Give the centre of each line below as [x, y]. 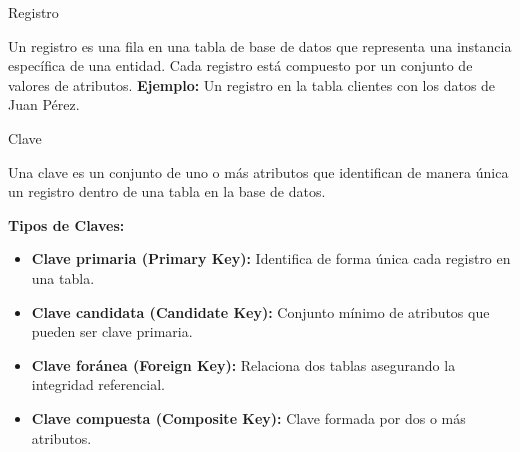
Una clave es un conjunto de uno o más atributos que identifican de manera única [258, 171]
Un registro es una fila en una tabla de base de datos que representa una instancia [260, 45]
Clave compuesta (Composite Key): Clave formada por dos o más [248, 417]
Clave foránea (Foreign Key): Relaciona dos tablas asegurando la [243, 364]
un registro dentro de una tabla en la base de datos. [167, 191]
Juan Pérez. [44, 104]
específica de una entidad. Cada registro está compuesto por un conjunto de [240, 65]
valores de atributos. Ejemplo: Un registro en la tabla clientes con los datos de [252, 84]
